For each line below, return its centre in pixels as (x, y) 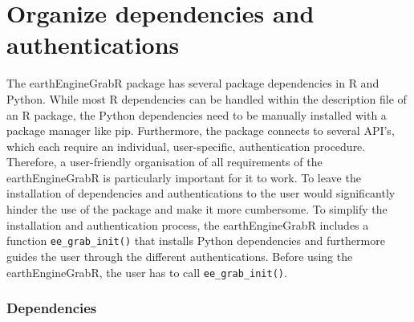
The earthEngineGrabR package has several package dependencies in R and (193, 83)
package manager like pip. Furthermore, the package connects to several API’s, (201, 130)
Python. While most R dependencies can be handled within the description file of (207, 98)
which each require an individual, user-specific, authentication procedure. (186, 146)
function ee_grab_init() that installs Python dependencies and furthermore (196, 240)
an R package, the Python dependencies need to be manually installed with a (197, 114)
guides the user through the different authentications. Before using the (180, 256)
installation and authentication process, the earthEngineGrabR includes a (188, 224)
